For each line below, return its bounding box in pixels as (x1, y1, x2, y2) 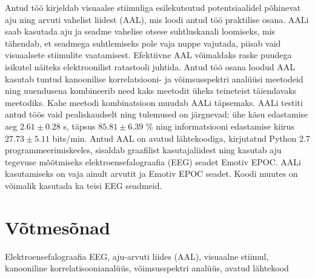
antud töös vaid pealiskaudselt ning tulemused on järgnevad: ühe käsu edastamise (5, 108, 308, 121)
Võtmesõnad (5, 214, 110, 239)
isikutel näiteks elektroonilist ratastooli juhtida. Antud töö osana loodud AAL (5, 60, 296, 73)
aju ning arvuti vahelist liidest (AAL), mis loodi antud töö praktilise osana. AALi (5, 13, 309, 25)
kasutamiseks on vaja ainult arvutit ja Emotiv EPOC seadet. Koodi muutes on (5, 167, 298, 180)
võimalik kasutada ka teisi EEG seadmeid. (5, 179, 162, 191)
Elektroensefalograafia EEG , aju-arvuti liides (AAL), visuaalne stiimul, (5, 250, 269, 262)
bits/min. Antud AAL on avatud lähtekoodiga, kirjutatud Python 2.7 (52, 131, 310, 144)
